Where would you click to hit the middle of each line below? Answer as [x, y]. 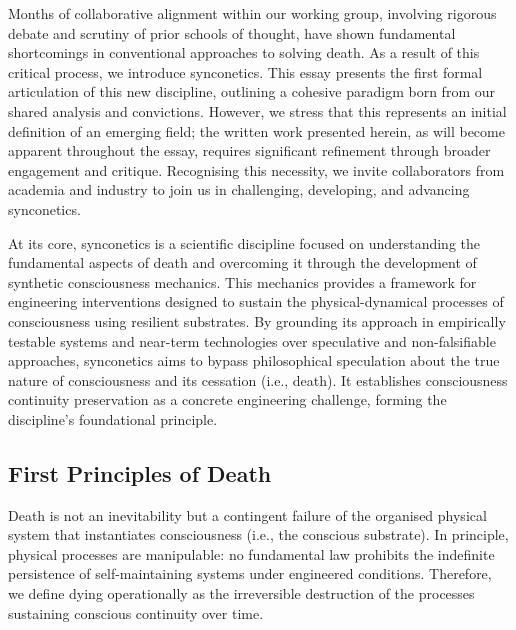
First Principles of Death [140, 472]
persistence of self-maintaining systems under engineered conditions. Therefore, [250, 573]
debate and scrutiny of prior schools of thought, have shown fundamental [232, 32]
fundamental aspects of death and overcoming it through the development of [242, 262]
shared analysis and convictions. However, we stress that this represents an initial [257, 110]
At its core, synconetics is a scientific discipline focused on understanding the [244, 242]
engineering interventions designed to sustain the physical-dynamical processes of [256, 301]
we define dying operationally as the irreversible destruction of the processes [241, 593]
